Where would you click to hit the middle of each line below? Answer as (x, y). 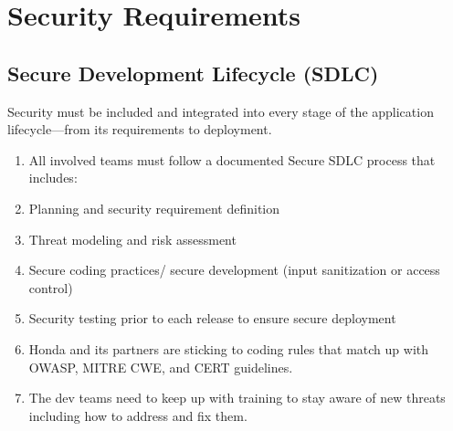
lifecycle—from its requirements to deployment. (140, 129)
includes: (53, 178)
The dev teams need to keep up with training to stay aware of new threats (237, 398)
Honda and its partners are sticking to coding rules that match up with (229, 348)
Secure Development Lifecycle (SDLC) (193, 73)
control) (51, 287)
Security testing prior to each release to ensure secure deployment (212, 318)
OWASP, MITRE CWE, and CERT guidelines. (161, 367)
